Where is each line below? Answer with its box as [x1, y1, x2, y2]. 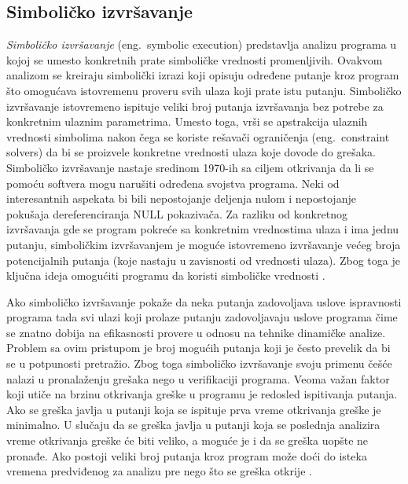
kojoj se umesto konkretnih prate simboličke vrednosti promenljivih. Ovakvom [6, 51, 383, 68]
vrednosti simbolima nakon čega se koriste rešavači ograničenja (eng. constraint [6, 128, 390, 145]
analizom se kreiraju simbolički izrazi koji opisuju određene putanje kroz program [6, 67, 399, 83]
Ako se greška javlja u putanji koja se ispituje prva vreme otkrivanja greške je [6, 401, 381, 417]
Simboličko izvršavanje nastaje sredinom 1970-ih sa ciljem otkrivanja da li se [6, 159, 374, 175]
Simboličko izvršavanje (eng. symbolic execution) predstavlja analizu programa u [6, 36, 397, 53]
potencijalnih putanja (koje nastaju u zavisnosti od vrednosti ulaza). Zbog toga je [6, 251, 400, 268]
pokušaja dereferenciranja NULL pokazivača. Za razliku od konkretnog [6, 205, 347, 222]
